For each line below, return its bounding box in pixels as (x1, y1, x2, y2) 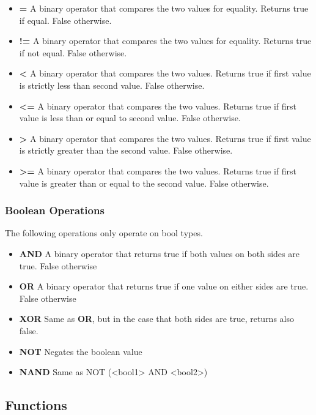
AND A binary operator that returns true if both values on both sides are (19, 247, 299, 260)
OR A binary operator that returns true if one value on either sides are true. (19, 280, 309, 293)
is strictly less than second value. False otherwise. (19, 78, 205, 91)
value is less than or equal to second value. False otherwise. (19, 111, 241, 124)
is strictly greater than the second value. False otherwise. (19, 144, 233, 157)
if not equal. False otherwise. (19, 46, 127, 59)
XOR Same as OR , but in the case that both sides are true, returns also (19, 312, 294, 325)
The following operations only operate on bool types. (5, 226, 203, 239)
